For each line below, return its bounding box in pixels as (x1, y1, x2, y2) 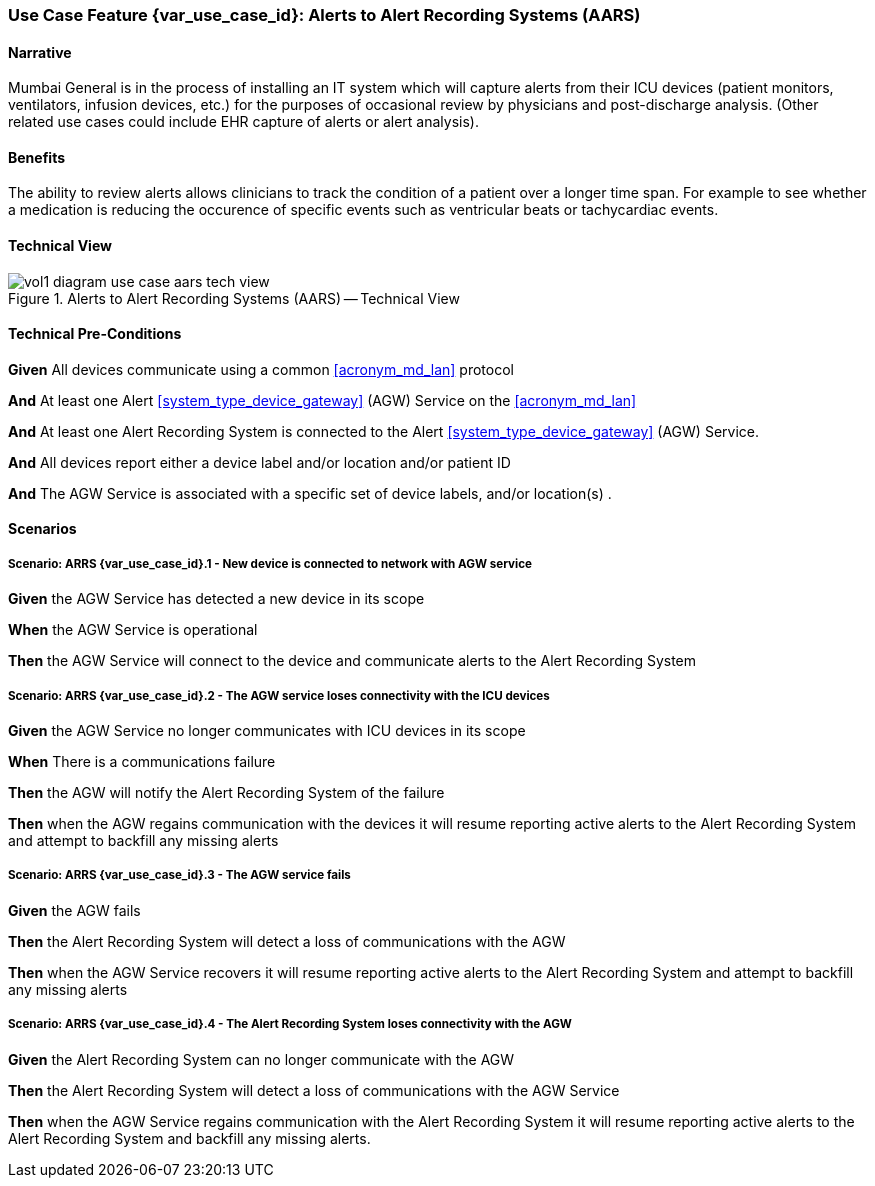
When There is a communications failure (8, 753, 276, 771)
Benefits (8, 148, 66, 166)
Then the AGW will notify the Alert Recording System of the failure (8, 784, 445, 802)
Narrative (8, 43, 72, 61)
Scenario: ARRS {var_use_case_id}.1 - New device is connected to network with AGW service (8, 556, 532, 571)
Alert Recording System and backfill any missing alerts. (8, 1129, 371, 1147)
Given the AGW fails (8, 901, 141, 919)
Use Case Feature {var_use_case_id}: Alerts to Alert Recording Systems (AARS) (8, 5, 641, 25)
